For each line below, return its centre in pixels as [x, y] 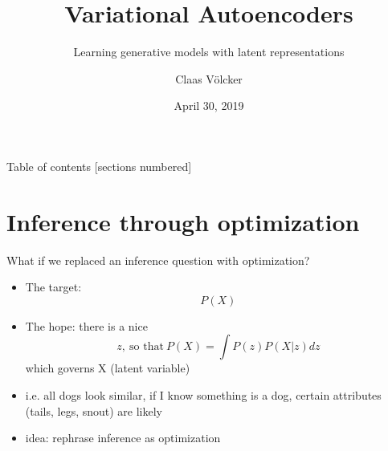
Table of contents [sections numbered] [99, 166]
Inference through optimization [183, 221]
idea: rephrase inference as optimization [123, 438]
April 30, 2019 [209, 106]
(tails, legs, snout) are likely [94, 410]
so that [147, 347]
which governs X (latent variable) [108, 368]
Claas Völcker [209, 78]
